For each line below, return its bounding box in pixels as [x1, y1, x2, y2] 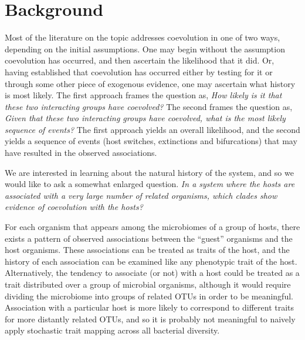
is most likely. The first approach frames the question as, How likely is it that [5, 89, 282, 101]
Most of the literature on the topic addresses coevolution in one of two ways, [5, 31, 280, 44]
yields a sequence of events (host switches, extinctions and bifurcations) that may [5, 135, 297, 147]
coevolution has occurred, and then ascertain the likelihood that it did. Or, [5, 54, 274, 66]
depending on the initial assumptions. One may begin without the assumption [5, 42, 285, 55]
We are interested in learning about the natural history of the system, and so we [5, 166, 294, 178]
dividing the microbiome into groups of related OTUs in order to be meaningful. [5, 289, 293, 302]
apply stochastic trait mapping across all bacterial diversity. [5, 324, 220, 336]
